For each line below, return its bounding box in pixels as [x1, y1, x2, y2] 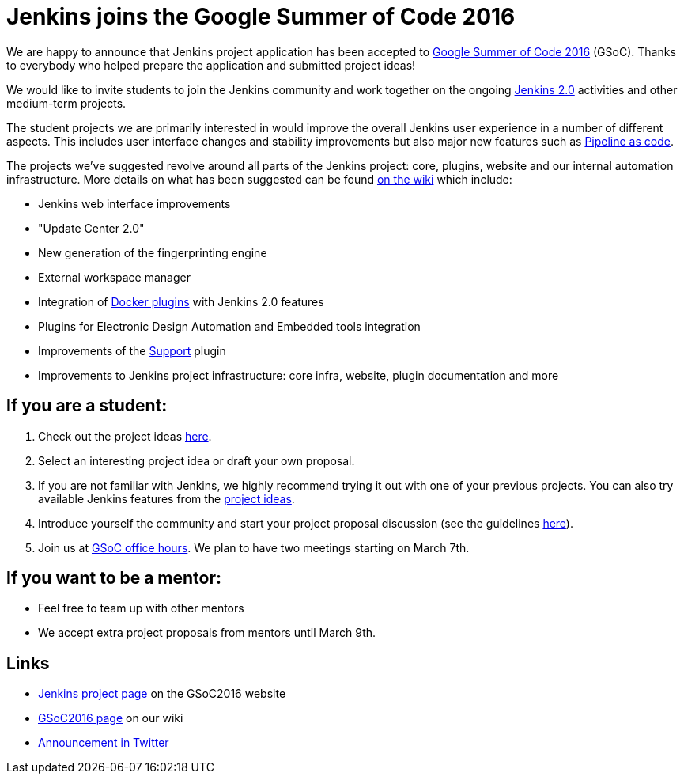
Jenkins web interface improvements [38, 196, 231, 210]
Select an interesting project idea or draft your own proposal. [38, 453, 355, 468]
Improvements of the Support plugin [38, 343, 226, 358]
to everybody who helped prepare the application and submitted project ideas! [6, 58, 416, 72]
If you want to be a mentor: [6, 568, 222, 589]
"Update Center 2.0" [38, 221, 145, 235]
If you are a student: [6, 396, 168, 416]
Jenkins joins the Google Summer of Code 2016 [6, 3, 516, 30]
